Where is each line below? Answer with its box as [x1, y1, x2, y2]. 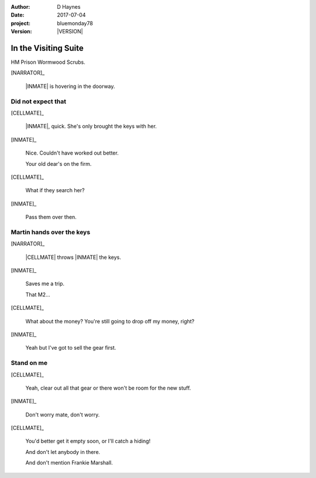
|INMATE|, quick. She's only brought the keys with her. [25, 123, 157, 130]
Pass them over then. [25, 214, 77, 221]
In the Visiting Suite [11, 43, 84, 53]
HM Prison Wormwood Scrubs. [11, 59, 85, 66]
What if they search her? [25, 187, 85, 194]
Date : [11, 12, 25, 19]
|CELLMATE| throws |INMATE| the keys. [25, 254, 121, 261]
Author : [11, 4, 30, 10]
